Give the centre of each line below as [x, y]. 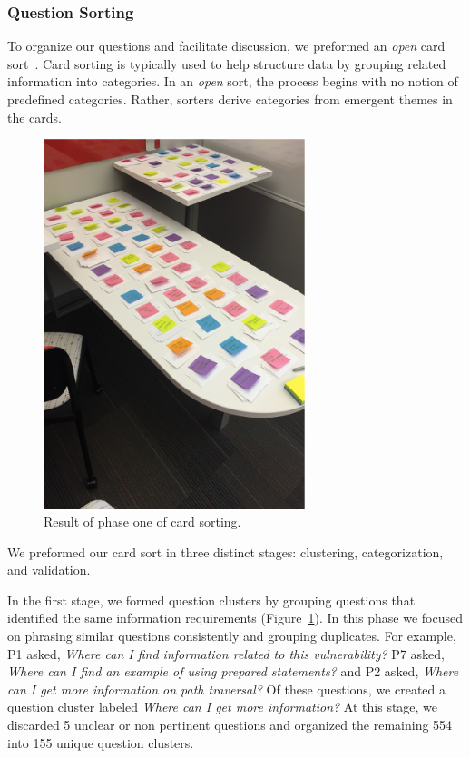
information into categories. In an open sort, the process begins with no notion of [233, 81]
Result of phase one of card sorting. [142, 522]
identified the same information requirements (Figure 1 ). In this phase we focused [235, 618]
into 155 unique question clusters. [101, 742]
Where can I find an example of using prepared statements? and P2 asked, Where [233, 671]
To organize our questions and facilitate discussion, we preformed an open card [226, 46]
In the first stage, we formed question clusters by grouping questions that [211, 600]
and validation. [49, 570]
